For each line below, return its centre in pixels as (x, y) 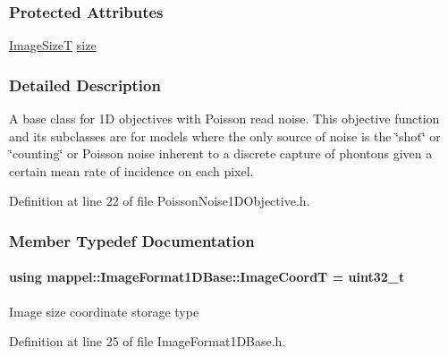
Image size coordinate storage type (104, 311)
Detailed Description (85, 85)
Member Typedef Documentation (132, 240)
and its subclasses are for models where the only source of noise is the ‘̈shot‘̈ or (225, 136)
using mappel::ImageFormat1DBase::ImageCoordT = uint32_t (207, 277)
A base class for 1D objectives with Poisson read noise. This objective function (224, 119)
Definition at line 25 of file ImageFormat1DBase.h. (148, 341)
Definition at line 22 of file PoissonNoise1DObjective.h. (160, 201)
